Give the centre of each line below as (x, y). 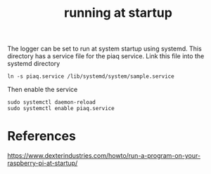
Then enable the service (43, 90)
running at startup (118, 13)
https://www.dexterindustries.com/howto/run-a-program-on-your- (104, 156)
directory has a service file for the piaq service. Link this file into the (106, 56)
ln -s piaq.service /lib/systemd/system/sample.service (91, 76)
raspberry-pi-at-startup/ (43, 163)
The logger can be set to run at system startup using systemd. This (104, 49)
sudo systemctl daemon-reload (52, 102)
